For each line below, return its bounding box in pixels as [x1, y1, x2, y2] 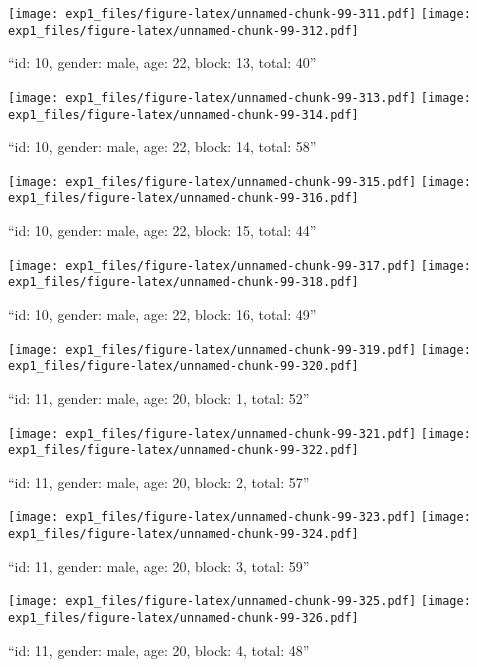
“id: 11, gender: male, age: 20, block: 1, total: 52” [8, 387, 310, 408]
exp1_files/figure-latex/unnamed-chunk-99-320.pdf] [8, 359, 359, 374]
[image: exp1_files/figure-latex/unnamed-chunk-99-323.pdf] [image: [8, 510, 471, 525]
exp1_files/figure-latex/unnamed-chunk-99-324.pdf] [8, 527, 359, 542]
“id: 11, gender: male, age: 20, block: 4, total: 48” [8, 639, 310, 660]
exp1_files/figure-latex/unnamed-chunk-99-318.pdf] [8, 275, 359, 290]
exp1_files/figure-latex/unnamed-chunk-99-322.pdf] [8, 443, 359, 458]
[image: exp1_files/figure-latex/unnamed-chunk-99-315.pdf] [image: [8, 174, 471, 189]
